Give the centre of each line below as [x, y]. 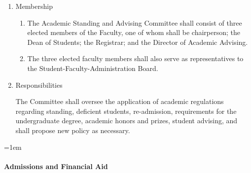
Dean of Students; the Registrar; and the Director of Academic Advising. [138, 42]
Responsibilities [39, 85]
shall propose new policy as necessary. [73, 130]
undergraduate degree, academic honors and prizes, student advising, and [126, 121]
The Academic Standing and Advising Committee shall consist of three [135, 22]
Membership [34, 6]
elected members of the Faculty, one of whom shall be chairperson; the [134, 32]
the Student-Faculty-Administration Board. [93, 68]
